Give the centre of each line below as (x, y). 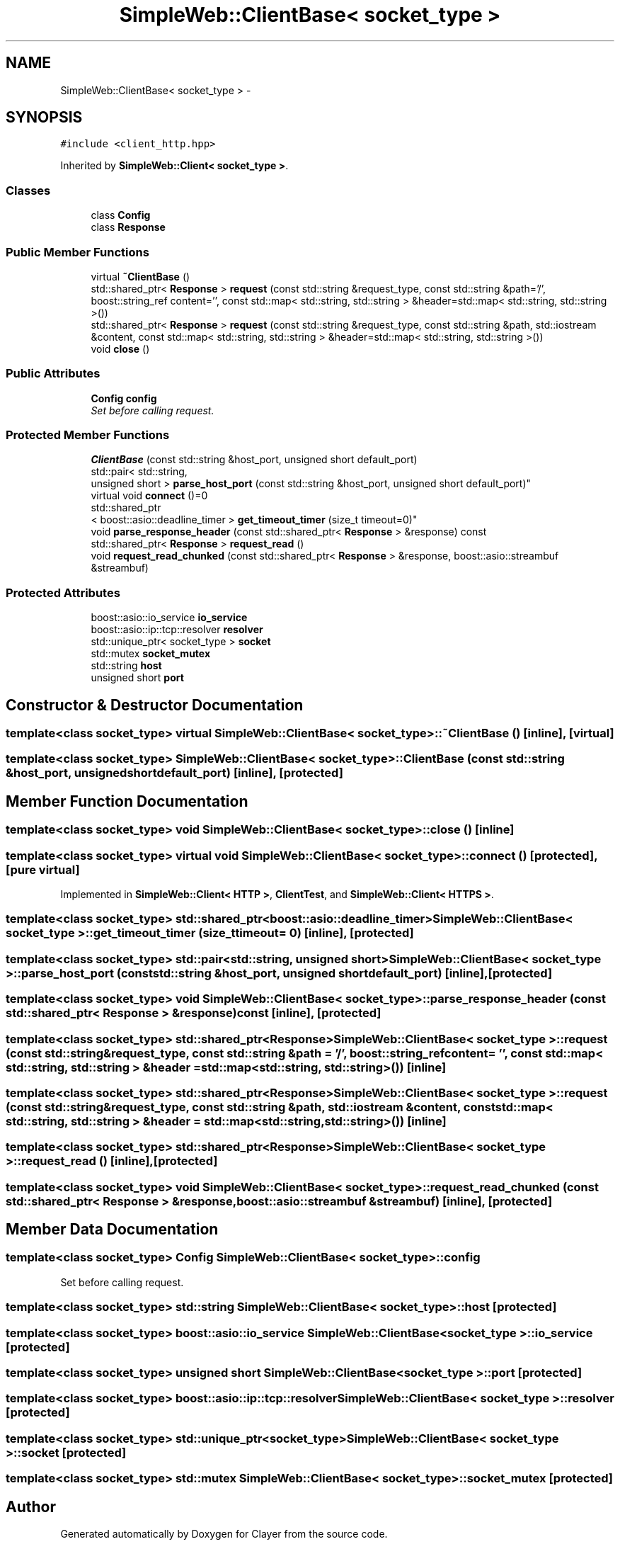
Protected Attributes (63, 592)
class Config (121, 215)
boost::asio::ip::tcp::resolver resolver (177, 630)
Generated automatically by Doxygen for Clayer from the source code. (224, 1533)
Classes (28, 190)
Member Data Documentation (112, 1230)
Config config (124, 398)
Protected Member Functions (88, 435)
